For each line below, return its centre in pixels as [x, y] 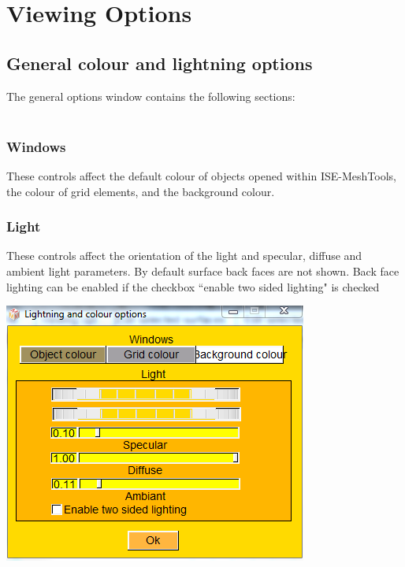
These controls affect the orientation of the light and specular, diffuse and [184, 256]
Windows [36, 146]
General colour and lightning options [160, 63]
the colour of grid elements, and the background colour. [141, 191]
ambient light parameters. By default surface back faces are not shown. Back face [203, 271]
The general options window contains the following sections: [151, 96]
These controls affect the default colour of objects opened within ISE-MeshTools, [201, 175]
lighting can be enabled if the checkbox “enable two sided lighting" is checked [193, 286]
